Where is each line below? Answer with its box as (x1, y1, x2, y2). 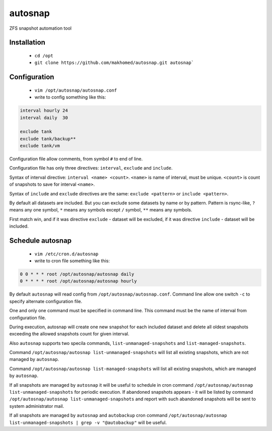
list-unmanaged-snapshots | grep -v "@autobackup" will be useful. (9, 419, 167, 425)
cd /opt (34, 53, 54, 58)
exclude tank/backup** (20, 136, 76, 141)
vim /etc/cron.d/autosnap (34, 251, 99, 257)
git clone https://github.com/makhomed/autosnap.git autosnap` (34, 60, 194, 65)
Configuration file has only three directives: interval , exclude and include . (9, 165, 173, 171)
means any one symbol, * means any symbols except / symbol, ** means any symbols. (9, 207, 192, 213)
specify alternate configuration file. (9, 298, 83, 304)
